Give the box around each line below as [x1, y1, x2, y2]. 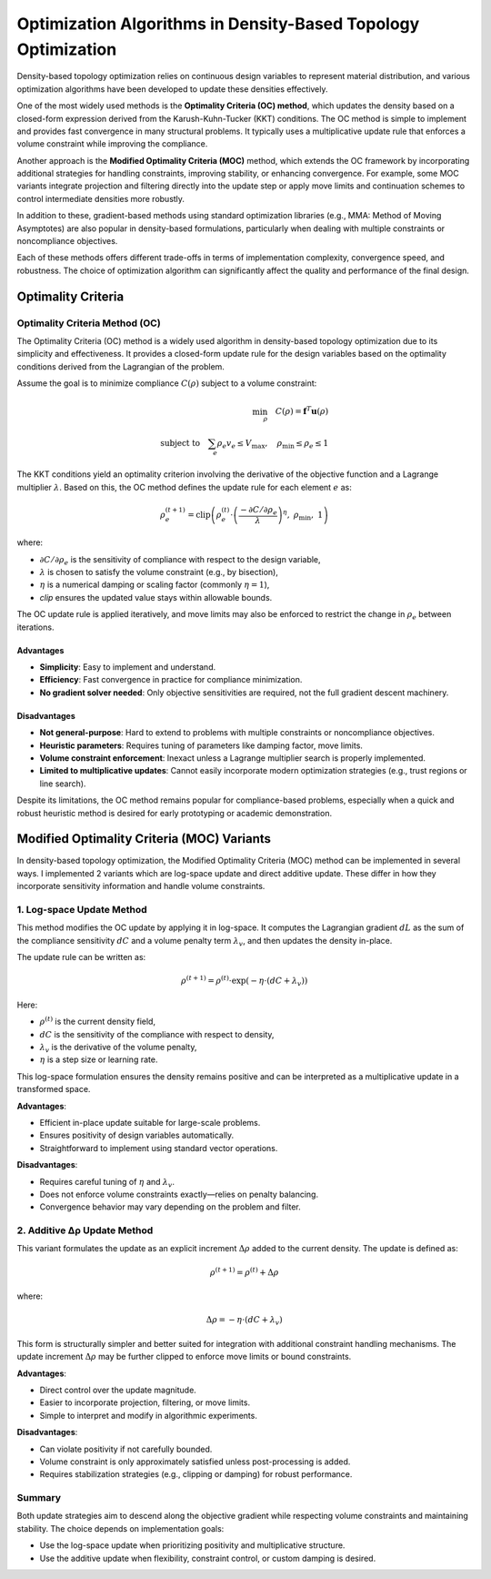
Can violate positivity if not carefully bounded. [39, 1443, 213, 1454]
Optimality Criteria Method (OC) [16, 317, 161, 329]
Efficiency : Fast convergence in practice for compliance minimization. [39, 674, 303, 685]
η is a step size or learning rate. [39, 1054, 158, 1065]
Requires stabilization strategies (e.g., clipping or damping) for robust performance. [39, 1469, 353, 1480]
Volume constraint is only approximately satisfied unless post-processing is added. [39, 1456, 351, 1467]
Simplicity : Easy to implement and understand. [39, 662, 216, 673]
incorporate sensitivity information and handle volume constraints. [16, 881, 266, 892]
